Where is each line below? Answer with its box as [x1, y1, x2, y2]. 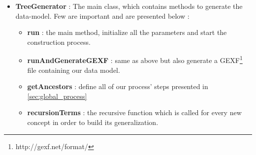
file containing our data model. [27, 64, 120, 75]
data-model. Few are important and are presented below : [15, 10, 190, 21]
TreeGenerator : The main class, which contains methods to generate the [15, 1, 243, 11]
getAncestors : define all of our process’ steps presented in [27, 81, 208, 92]
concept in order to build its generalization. [27, 117, 159, 127]
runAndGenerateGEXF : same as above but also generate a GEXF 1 [27, 54, 243, 65]
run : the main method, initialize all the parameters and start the [27, 27, 227, 37]
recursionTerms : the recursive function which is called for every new [27, 107, 242, 118]
